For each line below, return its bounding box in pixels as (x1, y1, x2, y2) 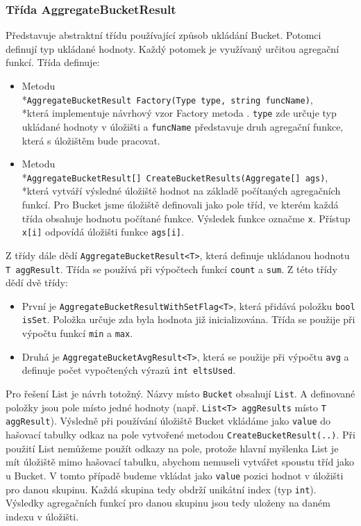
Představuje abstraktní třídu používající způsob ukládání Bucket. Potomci (6, 28, 321, 42)
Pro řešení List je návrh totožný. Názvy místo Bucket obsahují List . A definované (6, 386, 355, 401)
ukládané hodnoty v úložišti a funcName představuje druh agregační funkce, (22, 119, 344, 133)
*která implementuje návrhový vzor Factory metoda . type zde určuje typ (22, 106, 337, 120)
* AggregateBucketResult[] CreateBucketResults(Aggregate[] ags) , (22, 170, 328, 184)
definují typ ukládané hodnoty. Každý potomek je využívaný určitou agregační (6, 41, 339, 56)
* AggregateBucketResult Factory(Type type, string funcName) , (22, 92, 313, 106)
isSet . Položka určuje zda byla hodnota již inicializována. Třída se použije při (22, 312, 355, 327)
